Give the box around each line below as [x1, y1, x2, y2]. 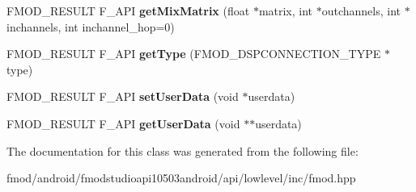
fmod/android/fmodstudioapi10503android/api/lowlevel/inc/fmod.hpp [6, 169, 356, 186]
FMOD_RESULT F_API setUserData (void [6, 88, 239, 105]
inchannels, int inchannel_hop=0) [6, 18, 175, 35]
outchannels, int [321, 2, 401, 19]
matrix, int [258, 2, 313, 19]
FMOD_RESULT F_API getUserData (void [6, 115, 240, 131]
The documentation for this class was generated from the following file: [6, 142, 359, 159]
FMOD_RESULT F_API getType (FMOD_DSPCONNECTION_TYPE [6, 45, 381, 62]
